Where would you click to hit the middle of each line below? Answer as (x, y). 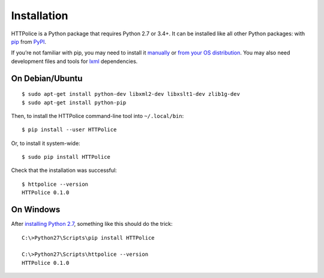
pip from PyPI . (28, 41)
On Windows (36, 210)
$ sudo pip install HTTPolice (66, 157)
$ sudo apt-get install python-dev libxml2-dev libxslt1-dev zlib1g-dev (131, 94)
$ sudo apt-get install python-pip (74, 102)
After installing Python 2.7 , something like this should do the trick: (92, 224)
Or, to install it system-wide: (46, 143)
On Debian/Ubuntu (47, 78)
